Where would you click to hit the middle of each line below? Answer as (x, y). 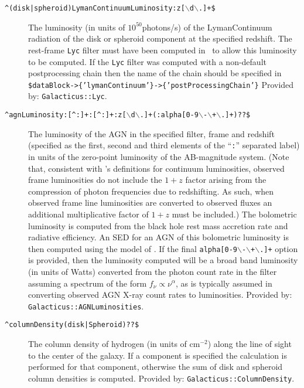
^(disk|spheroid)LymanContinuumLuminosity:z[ (95, 8)
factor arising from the (226, 180)
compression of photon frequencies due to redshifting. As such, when (151, 191)
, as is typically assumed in (224, 283)
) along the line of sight (250, 344)
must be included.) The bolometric (234, 214)
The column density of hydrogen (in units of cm (114, 344)
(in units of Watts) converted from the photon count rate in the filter (153, 271)
